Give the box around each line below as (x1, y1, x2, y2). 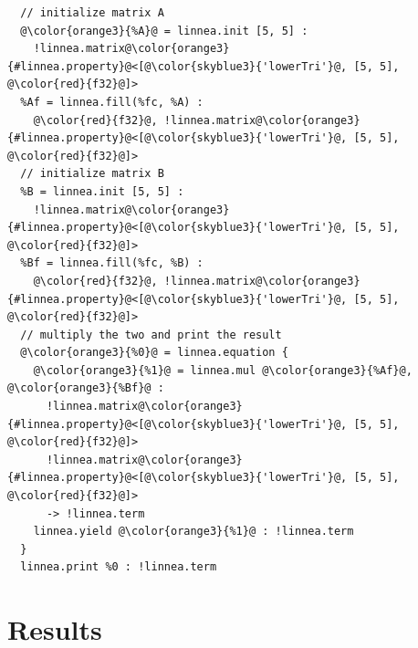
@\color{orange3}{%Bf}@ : (7, 381, 164, 395)
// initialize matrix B (20, 167, 164, 181)
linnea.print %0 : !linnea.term (20, 560, 217, 574)
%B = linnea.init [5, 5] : (20, 184, 184, 198)
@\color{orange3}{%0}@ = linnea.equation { (20, 346, 288, 360)
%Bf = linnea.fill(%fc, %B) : (20, 256, 204, 270)
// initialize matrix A (20, 6, 164, 19)
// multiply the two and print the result (20, 328, 282, 341)
